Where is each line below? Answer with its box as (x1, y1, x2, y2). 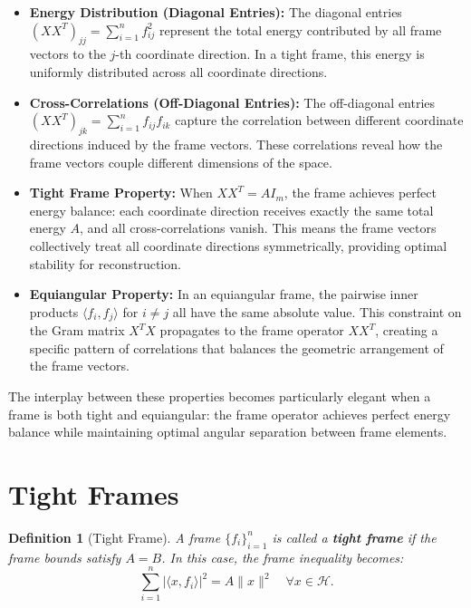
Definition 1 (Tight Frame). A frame (8, 527, 221, 546)
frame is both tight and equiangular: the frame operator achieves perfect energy (8, 404, 451, 423)
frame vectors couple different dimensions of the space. (29, 152, 332, 171)
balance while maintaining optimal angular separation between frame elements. (8, 422, 447, 441)
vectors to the (29, 44, 106, 63)
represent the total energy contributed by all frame (159, 20, 442, 39)
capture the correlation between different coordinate (175, 111, 464, 130)
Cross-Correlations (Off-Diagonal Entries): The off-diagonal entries (29, 92, 436, 111)
